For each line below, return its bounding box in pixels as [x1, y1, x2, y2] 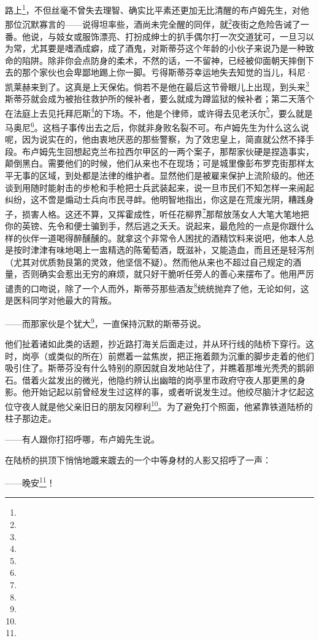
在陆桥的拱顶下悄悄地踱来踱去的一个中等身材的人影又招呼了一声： [5, 453, 271, 466]
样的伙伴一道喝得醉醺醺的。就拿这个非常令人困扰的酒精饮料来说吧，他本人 [5, 231, 306, 244]
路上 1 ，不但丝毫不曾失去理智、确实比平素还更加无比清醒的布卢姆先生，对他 [5, 2, 309, 16]
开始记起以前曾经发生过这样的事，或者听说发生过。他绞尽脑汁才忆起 [30, 385, 306, 398]
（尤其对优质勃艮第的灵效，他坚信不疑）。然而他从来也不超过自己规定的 [5, 255, 293, 268]
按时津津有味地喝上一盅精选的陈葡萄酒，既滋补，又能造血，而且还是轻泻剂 [13, 243, 314, 256]
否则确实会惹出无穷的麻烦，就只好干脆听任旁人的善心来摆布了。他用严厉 [21, 267, 314, 280]
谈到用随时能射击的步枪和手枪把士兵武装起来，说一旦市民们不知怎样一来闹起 [5, 181, 314, 194]
